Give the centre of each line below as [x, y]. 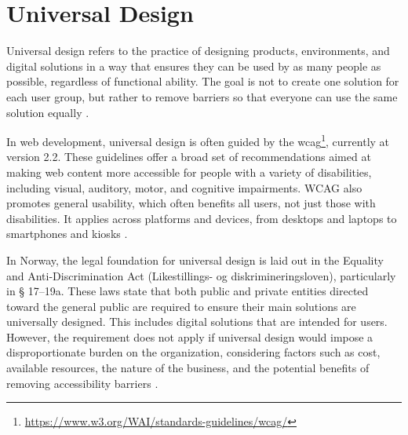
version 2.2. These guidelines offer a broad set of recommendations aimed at [189, 157]
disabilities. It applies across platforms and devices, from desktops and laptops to [202, 218]
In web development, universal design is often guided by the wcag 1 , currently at [198, 140]
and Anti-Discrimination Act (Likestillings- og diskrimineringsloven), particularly [201, 275]
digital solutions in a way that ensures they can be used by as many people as [194, 66]
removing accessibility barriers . [82, 383]
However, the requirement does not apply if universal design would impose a [190, 336]
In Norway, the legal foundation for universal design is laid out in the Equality [195, 260]
